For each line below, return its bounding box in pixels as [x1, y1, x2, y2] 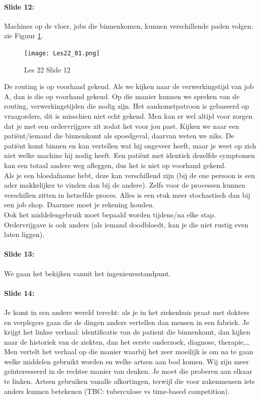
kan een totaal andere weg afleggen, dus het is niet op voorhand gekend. [4, 159, 226, 170]
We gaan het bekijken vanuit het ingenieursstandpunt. [4, 268, 171, 278]
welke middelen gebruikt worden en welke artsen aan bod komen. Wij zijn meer [4, 356, 249, 366]
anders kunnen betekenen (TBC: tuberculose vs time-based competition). [4, 385, 230, 396]
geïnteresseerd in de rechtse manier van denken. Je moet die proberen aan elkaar [4, 366, 252, 376]
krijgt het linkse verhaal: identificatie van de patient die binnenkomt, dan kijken [4, 327, 250, 337]
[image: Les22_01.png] [24, 49, 100, 57]
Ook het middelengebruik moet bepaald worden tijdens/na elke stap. [4, 209, 216, 219]
